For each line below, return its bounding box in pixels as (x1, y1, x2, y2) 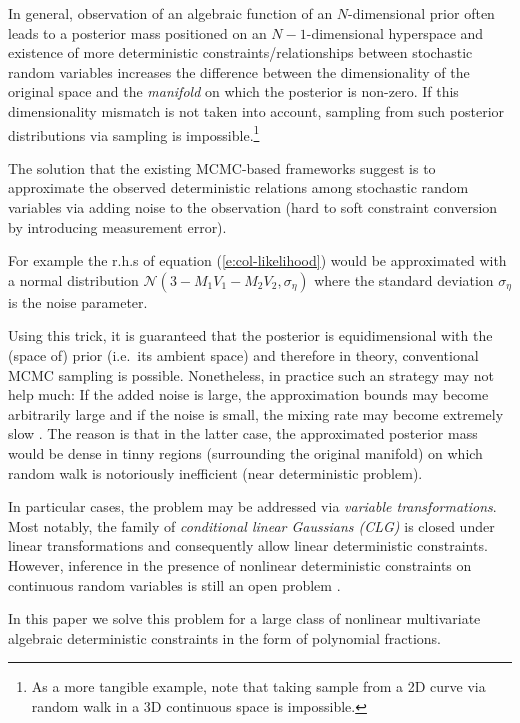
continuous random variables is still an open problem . (8, 574, 341, 595)
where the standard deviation (314, 269, 494, 290)
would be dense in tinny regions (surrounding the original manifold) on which (8, 442, 483, 463)
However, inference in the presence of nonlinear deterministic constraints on (8, 554, 472, 575)
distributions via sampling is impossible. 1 (8, 121, 260, 145)
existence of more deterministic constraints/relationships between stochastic (8, 42, 473, 63)
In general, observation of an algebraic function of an (8, 3, 333, 23)
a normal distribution (8, 269, 139, 290)
